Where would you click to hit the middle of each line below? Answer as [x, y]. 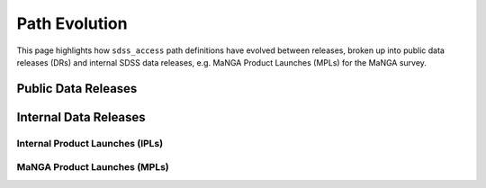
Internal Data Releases [81, 117]
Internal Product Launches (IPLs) [90, 143]
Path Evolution [72, 23]
